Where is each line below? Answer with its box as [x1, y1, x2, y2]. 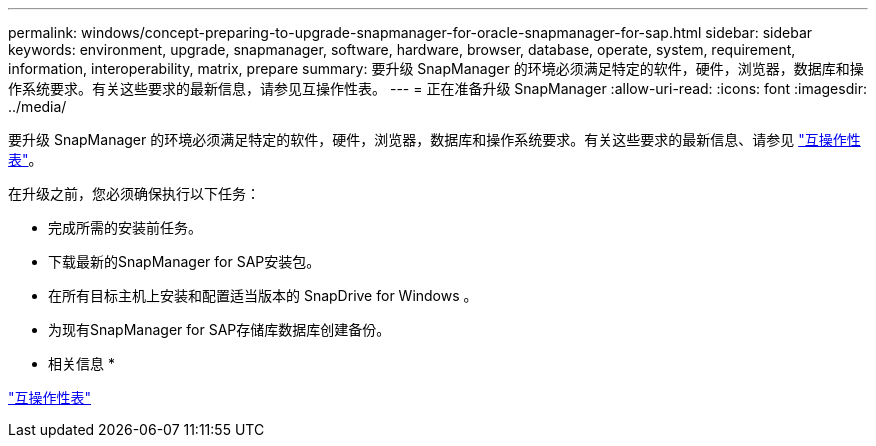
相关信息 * [48, 355, 115, 372]
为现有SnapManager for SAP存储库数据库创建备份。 [48, 321, 391, 338]
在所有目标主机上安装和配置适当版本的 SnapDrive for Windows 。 [48, 287, 478, 304]
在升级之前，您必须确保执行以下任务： [8, 185, 260, 202]
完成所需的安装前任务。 [48, 219, 202, 236]
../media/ [8, 98, 67, 115]
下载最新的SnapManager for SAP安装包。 [48, 253, 321, 270]
